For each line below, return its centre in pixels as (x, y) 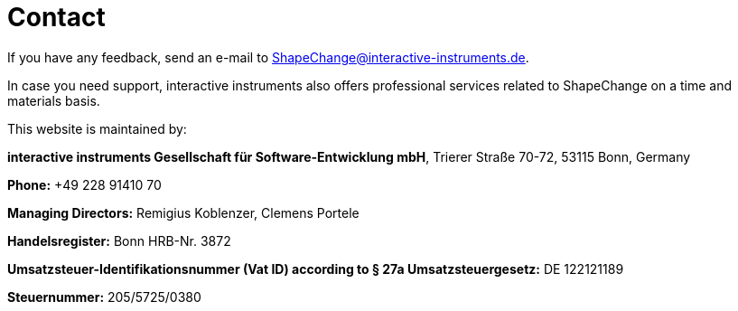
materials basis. (54, 100)
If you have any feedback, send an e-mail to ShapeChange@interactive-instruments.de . (268, 57)
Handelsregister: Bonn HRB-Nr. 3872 (119, 240)
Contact (56, 17)
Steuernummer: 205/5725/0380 (104, 297)
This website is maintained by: (97, 128)
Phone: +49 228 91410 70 (84, 184)
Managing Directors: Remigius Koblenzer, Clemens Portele (183, 212)
